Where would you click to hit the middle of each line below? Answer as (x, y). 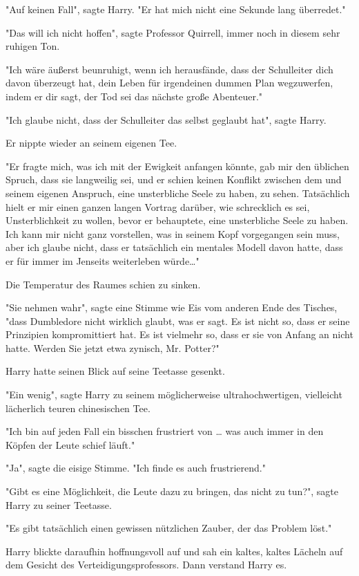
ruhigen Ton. (33, 46)
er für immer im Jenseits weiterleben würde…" (103, 260)
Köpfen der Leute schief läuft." (70, 444)
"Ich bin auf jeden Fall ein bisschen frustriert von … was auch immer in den (165, 431)
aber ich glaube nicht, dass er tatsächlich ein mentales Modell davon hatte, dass (174, 247)
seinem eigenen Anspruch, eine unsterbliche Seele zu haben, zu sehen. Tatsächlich (178, 193)
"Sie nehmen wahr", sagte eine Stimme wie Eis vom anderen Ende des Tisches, (172, 307)
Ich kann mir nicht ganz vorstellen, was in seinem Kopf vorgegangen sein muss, (173, 233)
